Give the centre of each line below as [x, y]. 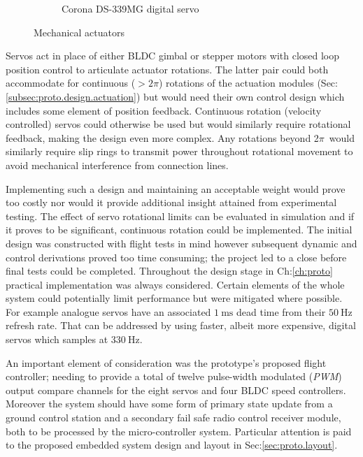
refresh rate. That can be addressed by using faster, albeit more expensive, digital [181, 325]
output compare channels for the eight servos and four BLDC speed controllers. [176, 390]
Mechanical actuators [79, 32]
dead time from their [281, 311]
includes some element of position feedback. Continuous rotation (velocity [164, 110]
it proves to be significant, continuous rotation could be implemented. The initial [179, 230]
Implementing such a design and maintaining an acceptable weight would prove [176, 188]
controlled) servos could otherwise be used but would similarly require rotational [178, 124]
